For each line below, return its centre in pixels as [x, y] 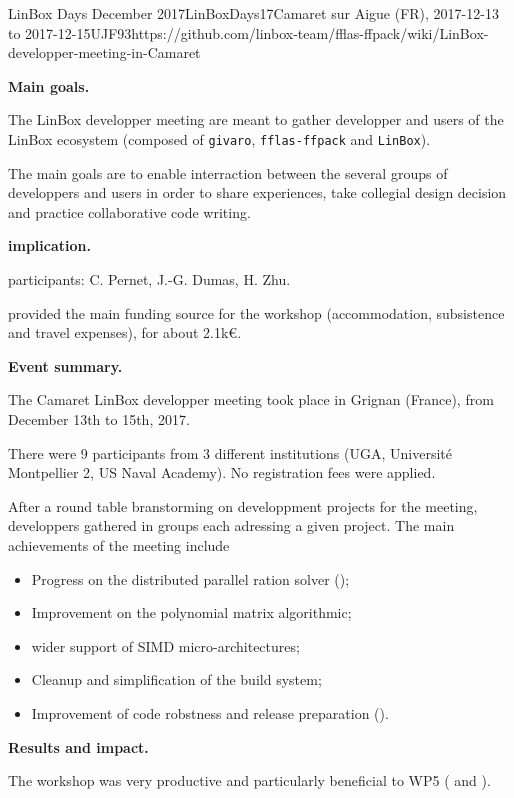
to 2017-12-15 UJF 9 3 [70, 32]
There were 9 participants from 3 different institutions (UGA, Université [230, 452]
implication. [49, 245]
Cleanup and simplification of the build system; [176, 679]
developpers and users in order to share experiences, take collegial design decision [257, 192]
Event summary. [65, 365]
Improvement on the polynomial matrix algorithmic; [191, 612]
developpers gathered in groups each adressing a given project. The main [231, 525]
